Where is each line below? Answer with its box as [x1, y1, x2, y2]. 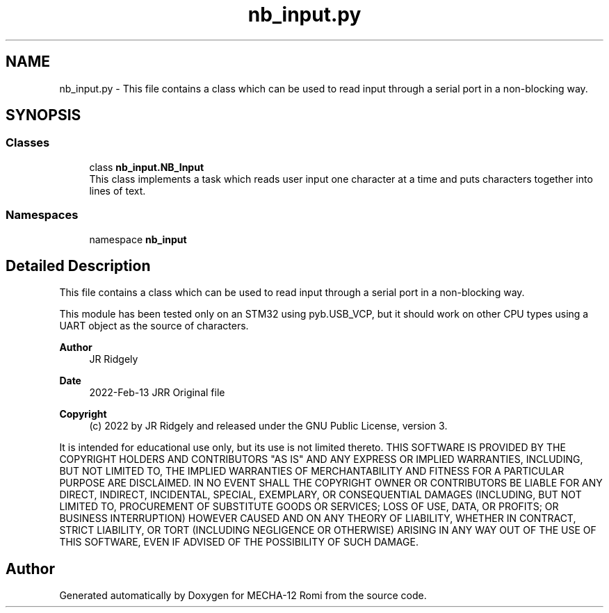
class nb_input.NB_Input [89, 161, 204, 173]
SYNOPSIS [6, 106, 81, 124]
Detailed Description [6, 256, 151, 275]
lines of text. [89, 184, 146, 197]
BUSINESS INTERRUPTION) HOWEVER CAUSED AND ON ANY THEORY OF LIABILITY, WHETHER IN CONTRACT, [59, 512, 576, 525]
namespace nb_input [89, 233, 187, 245]
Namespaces [6, 208, 79, 222]
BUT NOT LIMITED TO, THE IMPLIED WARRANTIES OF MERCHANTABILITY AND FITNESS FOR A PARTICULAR [59, 465, 565, 477]
